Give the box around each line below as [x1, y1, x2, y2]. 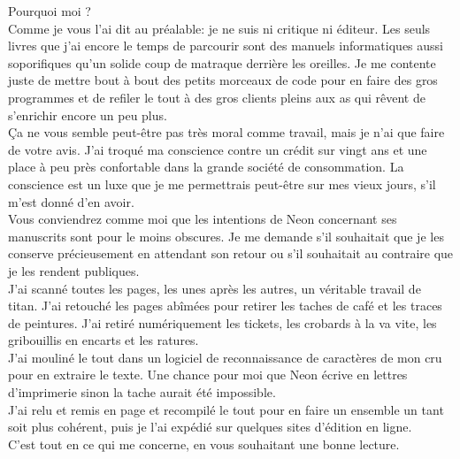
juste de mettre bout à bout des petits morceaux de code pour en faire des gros [8, 71, 438, 89]
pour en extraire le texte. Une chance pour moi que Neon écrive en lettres [8, 365, 408, 384]
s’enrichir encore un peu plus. [8, 105, 167, 124]
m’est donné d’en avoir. [8, 192, 134, 210]
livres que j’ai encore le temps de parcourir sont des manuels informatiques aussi [8, 36, 443, 55]
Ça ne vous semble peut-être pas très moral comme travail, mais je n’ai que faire [8, 123, 445, 142]
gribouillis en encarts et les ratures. [8, 331, 199, 349]
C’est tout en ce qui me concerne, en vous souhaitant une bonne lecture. [8, 434, 400, 453]
